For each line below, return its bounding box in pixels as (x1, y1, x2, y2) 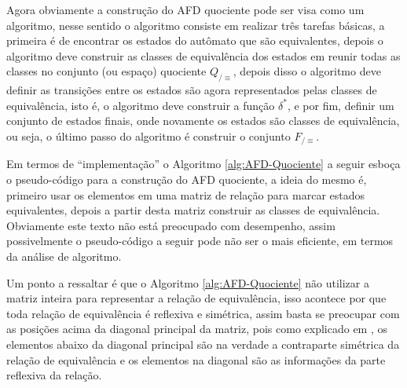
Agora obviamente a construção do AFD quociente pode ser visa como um (6, 2, 365, 17)
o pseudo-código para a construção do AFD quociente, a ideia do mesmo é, (6, 171, 367, 187)
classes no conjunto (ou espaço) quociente (6, 63, 207, 79)
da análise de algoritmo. (6, 247, 122, 264)
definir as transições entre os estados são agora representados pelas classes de (6, 82, 377, 98)
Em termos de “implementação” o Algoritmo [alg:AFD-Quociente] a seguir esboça (6, 156, 401, 172)
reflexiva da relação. (6, 367, 102, 383)
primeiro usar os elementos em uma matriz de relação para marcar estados (6, 186, 365, 203)
